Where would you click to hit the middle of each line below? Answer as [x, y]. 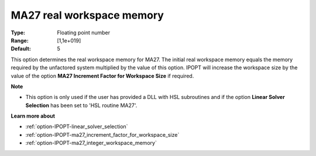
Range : [20, 40]
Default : [21, 49]
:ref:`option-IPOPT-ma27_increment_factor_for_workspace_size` [102, 134]
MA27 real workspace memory [87, 15]
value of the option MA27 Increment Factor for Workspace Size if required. [102, 76]
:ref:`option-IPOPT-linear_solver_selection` [77, 127]
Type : [18, 33]
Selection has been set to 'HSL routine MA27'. [81, 105]
